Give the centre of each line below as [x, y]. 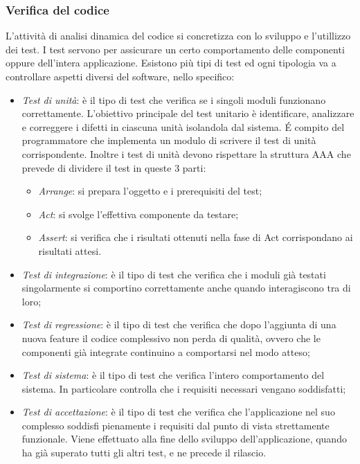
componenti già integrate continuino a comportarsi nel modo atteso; [166, 351]
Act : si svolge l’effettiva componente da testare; [138, 214]
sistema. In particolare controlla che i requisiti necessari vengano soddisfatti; [184, 388]
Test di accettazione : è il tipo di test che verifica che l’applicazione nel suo [178, 412]
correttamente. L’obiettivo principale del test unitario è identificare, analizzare [188, 113]
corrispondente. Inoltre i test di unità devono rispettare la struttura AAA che [186, 153]
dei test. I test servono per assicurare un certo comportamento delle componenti [175, 49]
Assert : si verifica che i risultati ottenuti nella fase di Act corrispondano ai [196, 237]
